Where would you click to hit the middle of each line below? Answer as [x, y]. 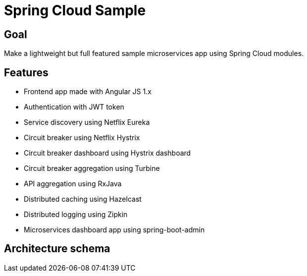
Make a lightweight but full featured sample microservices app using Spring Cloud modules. [154, 54]
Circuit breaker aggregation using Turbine [92, 168]
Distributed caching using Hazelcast [83, 199]
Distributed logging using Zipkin [76, 215]
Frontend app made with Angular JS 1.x [88, 92]
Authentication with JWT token [74, 107]
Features [26, 72]
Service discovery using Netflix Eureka [87, 122]
